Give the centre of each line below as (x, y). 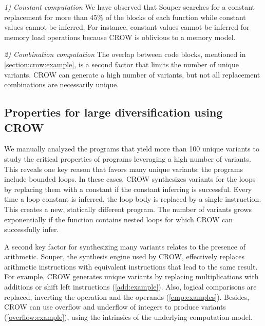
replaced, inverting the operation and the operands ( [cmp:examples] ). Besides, (127, 296)
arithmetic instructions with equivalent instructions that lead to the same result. (131, 266)
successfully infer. (32, 229)
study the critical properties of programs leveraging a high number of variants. (128, 158)
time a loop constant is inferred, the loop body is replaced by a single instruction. (133, 199)
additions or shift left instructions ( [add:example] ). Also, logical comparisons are (130, 287)
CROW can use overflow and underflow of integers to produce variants (115, 307)
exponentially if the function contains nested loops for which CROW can (118, 219)
